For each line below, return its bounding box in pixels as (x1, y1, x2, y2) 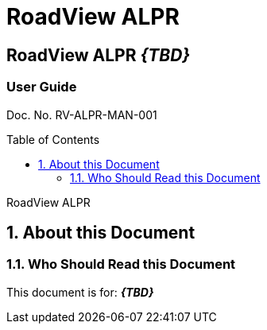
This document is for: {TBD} (6, 285, 154, 299)
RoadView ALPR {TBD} (6, 45, 191, 65)
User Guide (6, 79, 77, 95)
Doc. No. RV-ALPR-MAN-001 (6, 107, 157, 122)
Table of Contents (6, 132, 100, 146)
